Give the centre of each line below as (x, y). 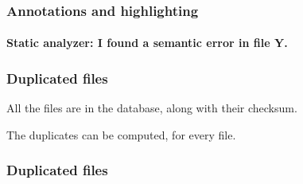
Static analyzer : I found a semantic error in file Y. (147, 43)
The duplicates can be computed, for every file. (121, 134)
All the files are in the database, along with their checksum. (152, 108)
